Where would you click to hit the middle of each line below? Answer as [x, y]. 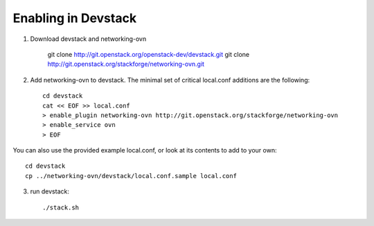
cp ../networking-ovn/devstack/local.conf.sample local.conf [131, 176]
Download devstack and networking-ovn [88, 39]
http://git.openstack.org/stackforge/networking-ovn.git [126, 64]
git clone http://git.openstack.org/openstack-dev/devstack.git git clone [148, 54]
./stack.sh [61, 207]
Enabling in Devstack [75, 18]
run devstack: [50, 191]
